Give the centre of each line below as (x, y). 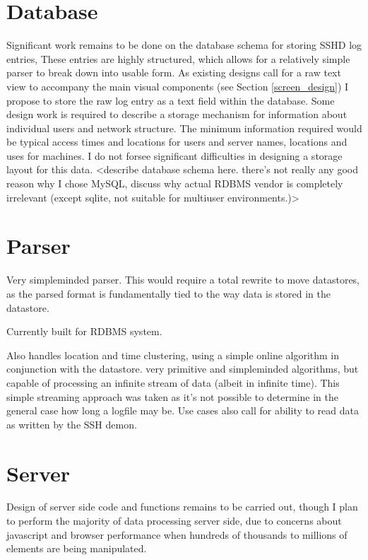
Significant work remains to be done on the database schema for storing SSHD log (184, 45)
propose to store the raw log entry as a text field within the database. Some (171, 100)
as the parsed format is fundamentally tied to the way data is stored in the (168, 293)
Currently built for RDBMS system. (84, 331)
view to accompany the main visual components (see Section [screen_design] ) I (178, 86)
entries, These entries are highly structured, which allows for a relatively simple (178, 58)
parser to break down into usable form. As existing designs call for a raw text (174, 72)
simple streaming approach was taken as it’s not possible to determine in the (173, 396)
